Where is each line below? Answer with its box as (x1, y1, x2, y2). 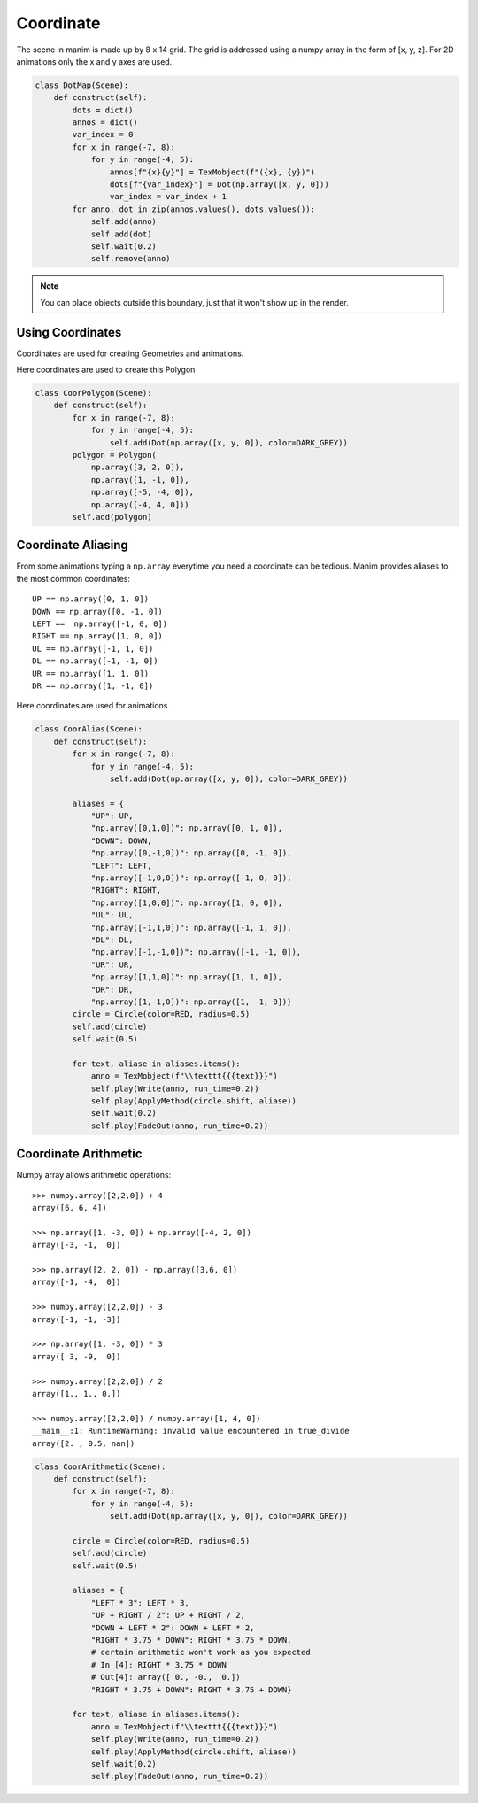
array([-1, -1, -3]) (32, 1314, 121, 1324)
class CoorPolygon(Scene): (35, 388, 152, 399)
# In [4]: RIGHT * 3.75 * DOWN (90, 1660, 227, 1669)
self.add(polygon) (72, 512, 152, 522)
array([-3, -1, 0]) (32, 1240, 121, 1250)
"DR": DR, (90, 984, 134, 994)
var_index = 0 (72, 129, 134, 140)
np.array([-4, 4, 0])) (90, 499, 189, 509)
